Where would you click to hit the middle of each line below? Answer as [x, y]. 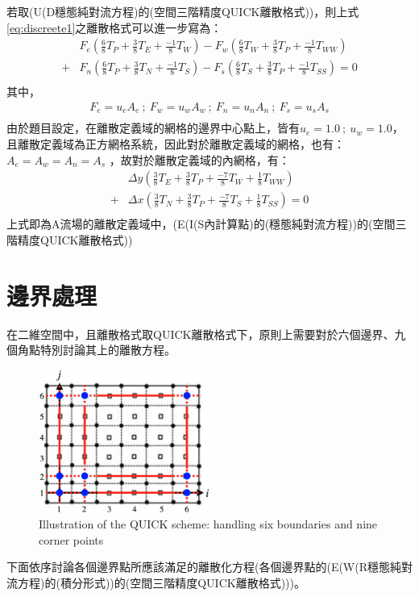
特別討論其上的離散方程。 [108, 350]
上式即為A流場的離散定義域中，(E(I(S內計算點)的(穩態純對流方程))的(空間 [201, 224]
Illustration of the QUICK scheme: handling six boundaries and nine [208, 524]
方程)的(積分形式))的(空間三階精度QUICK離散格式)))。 [162, 582]
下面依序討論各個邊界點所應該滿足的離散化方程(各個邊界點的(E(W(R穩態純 [204, 567]
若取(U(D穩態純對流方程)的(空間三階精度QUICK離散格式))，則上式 [183, 11]
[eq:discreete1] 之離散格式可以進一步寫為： [114, 27]
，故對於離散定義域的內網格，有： [199, 159]
